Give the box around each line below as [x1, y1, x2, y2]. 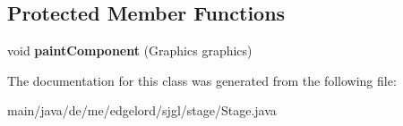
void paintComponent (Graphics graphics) [7, 41, 253, 60]
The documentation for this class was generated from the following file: [7, 71, 397, 89]
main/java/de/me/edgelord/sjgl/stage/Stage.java [7, 101, 277, 120]
